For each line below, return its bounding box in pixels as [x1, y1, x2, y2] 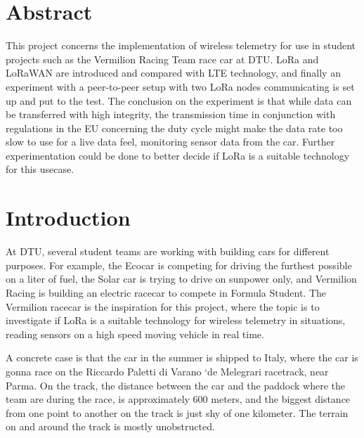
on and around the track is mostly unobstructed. [6, 419, 215, 434]
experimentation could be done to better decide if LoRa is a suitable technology [6, 148, 350, 162]
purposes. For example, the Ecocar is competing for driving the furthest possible [6, 257, 352, 272]
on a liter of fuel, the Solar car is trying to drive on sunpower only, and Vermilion [6, 271, 357, 286]
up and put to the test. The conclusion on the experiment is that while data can [6, 93, 352, 108]
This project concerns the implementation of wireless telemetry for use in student [6, 38, 356, 53]
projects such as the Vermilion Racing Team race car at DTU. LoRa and [6, 51, 319, 66]
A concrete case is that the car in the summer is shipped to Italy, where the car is [6, 350, 358, 365]
